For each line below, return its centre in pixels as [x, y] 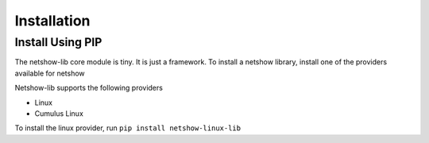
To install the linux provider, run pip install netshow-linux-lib [128, 128]
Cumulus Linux [59, 113]
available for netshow [50, 73]
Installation [52, 21]
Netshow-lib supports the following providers [89, 88]
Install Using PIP [58, 42]
